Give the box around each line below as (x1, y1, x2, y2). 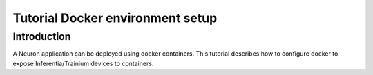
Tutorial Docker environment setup (12, 10, 218, 25)
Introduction (12, 30, 71, 43)
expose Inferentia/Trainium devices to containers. (12, 59, 154, 67)
